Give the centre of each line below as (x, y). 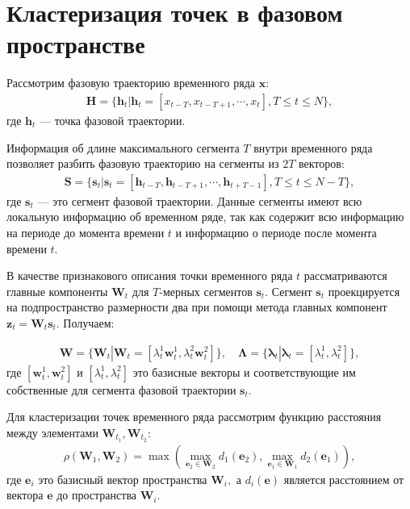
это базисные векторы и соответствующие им (244, 371)
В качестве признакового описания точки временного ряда (150, 275)
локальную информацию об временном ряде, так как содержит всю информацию (205, 217)
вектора (25, 495)
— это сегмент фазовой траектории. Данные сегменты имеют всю (200, 200)
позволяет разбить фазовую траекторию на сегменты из (143, 163)
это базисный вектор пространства (123, 479)
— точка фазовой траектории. (112, 120)
